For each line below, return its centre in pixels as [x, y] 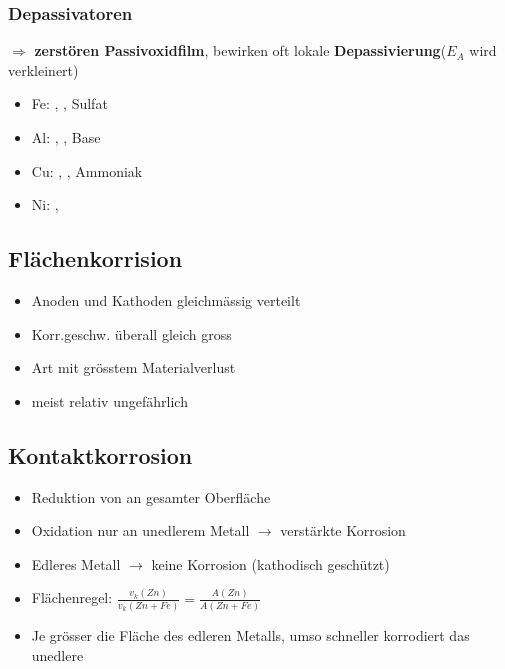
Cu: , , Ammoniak [87, 170]
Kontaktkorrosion [100, 454]
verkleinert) [43, 69]
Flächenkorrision [95, 258]
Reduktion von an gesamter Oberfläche [151, 496]
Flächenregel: [72, 597]
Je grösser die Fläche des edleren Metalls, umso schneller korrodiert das [250, 634]
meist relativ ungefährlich [109, 400]
